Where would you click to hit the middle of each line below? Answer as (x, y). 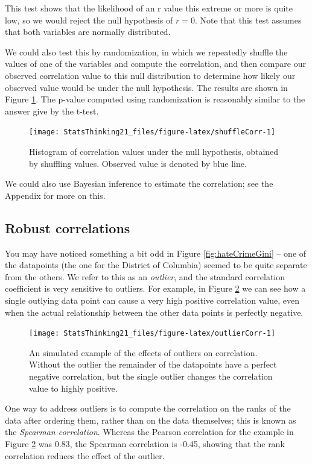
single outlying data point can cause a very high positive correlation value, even (152, 300)
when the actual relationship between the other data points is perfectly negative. (154, 312)
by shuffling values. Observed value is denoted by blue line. (138, 163)
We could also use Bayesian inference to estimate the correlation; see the (139, 183)
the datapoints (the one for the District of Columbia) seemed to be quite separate (156, 265)
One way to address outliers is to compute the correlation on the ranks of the (148, 408)
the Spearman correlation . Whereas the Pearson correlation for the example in (149, 432)
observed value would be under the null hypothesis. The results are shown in (146, 87)
